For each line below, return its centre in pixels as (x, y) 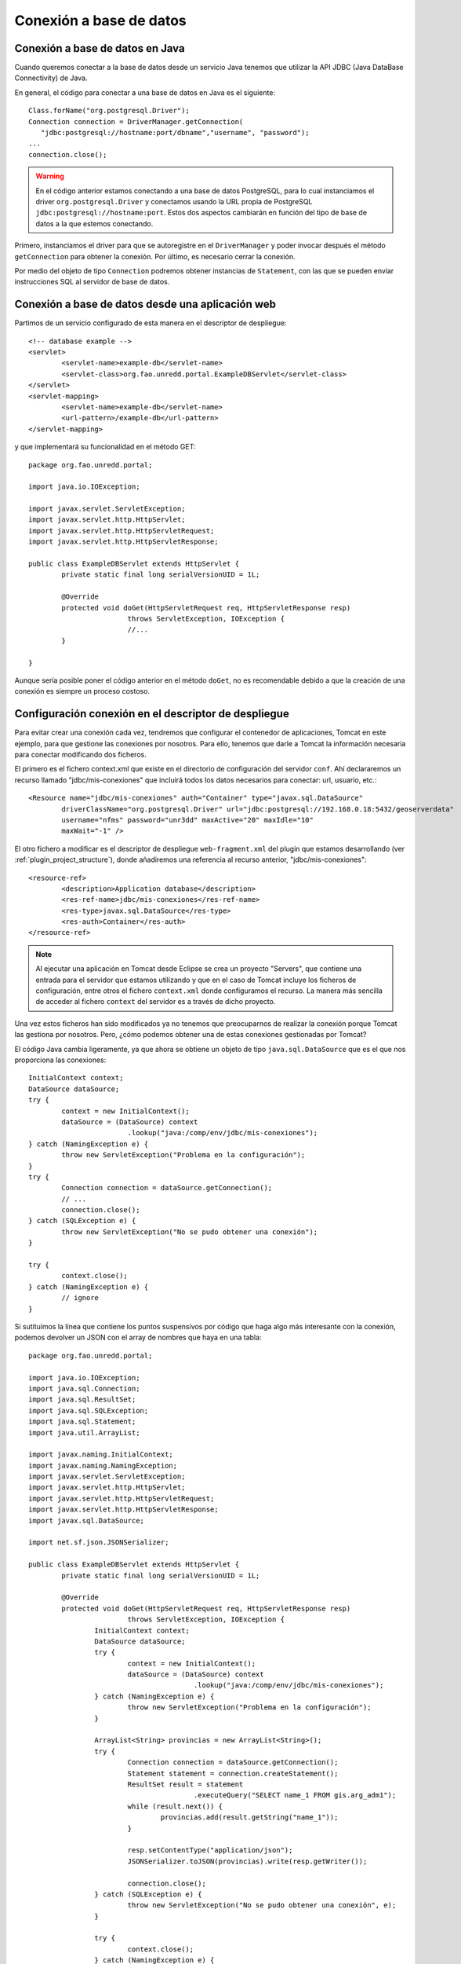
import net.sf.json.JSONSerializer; (99, 1543)
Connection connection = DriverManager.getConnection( (136, 121)
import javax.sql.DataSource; (87, 1521)
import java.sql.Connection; (84, 1388)
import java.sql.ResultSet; (82, 1400)
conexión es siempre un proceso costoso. (82, 691)
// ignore (80, 1298)
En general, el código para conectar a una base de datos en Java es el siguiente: (145, 92)
